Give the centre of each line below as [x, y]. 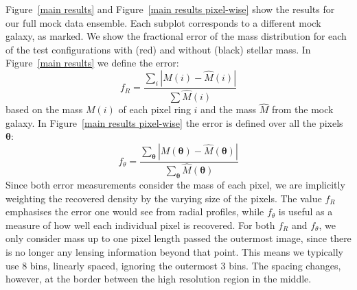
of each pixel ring [154, 109]
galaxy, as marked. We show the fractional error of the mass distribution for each [176, 36]
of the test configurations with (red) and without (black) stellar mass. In [158, 49]
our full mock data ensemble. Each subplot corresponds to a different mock [163, 22]
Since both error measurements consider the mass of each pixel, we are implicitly [175, 184]
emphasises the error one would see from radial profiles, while [135, 212]
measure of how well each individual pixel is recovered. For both [140, 225]
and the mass [229, 109]
